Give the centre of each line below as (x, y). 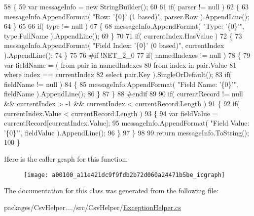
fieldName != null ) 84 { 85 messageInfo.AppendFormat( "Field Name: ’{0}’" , (121, 84)
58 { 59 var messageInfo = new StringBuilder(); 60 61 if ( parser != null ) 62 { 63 (127, 6)
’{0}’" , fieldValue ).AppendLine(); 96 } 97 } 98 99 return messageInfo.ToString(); (127, 132)
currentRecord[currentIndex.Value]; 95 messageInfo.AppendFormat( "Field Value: (127, 123)
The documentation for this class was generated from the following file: (111, 191)
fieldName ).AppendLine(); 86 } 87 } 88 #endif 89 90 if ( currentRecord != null (124, 94)
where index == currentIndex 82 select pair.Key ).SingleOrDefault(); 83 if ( (118, 74)
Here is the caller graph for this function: (66, 158)
